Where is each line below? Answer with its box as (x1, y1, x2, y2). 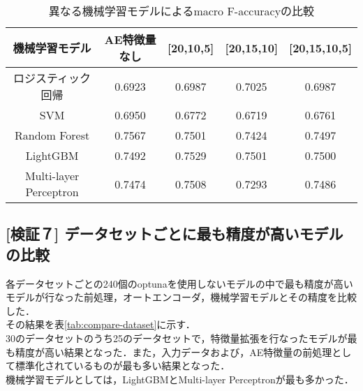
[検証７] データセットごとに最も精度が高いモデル (6, 223, 343, 244)
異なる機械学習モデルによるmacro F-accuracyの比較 (48, 3, 315, 19)
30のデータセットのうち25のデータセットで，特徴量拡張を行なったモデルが (6, 330, 348, 345)
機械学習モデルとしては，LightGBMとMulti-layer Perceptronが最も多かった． (6, 371, 354, 386)
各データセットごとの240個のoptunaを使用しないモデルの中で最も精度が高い (6, 276, 353, 290)
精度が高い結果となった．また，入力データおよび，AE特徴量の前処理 (15, 344, 332, 359)
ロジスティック (13, 70, 91, 86)
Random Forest (14, 127, 90, 143)
